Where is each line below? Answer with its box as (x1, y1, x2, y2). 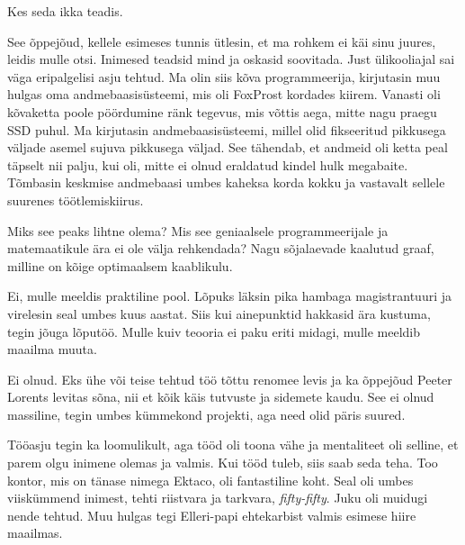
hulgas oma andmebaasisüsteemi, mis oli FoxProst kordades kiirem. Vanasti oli (7, 85, 441, 104)
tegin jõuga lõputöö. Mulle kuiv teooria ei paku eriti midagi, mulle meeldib (7, 322, 421, 341)
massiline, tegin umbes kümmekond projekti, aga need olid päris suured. (7, 404, 406, 423)
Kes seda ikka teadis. (7, 2, 123, 20)
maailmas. (7, 523, 63, 542)
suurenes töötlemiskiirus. (7, 190, 144, 209)
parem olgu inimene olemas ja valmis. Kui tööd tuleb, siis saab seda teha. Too (7, 453, 438, 472)
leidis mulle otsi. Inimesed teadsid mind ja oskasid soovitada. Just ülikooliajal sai (7, 50, 455, 68)
